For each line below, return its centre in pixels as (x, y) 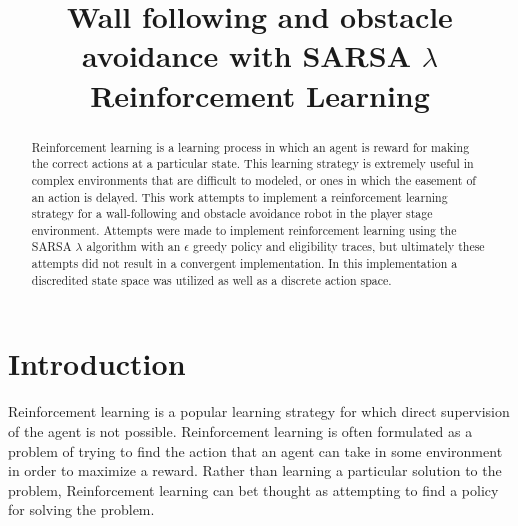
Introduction (97, 363)
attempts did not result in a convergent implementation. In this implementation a (244, 263)
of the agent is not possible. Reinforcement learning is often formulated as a (240, 430)
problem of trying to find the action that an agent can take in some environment (255, 450)
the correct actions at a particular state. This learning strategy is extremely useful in (252, 163)
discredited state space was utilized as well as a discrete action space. (211, 279)
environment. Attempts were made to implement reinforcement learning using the (244, 229)
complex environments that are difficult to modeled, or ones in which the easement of (253, 179)
